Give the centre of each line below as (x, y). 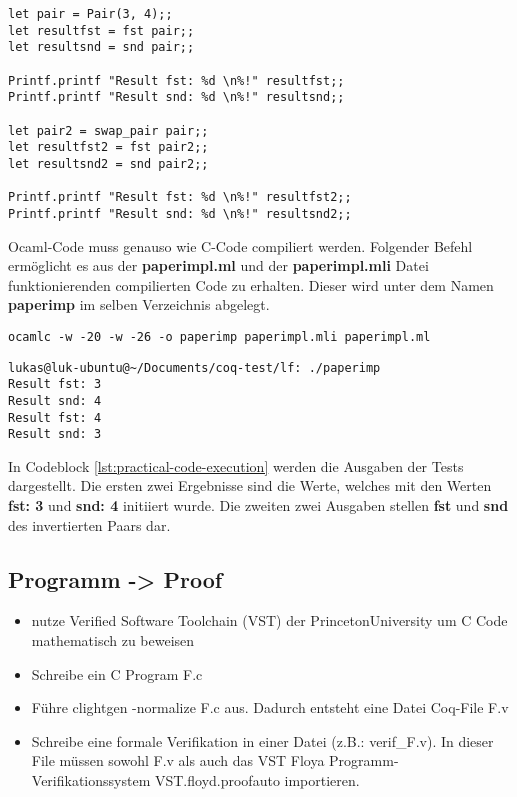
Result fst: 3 (55, 384)
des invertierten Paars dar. (89, 524)
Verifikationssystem (91, 779)
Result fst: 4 (55, 417)
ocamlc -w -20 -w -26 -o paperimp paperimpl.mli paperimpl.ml (219, 336)
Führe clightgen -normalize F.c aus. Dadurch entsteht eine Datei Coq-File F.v (270, 707)
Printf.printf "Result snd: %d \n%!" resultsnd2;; (180, 213)
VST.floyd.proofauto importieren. (257, 779)
